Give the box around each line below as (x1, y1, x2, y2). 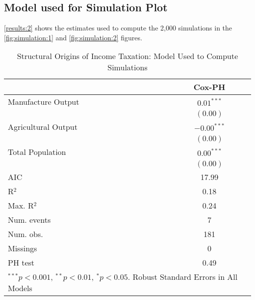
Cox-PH (193, 81, 226, 93)
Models (8, 282, 32, 294)
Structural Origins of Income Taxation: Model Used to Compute (17, 50, 238, 62)
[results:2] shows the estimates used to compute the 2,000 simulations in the (4, 23, 232, 33)
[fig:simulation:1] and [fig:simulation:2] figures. (4, 32, 142, 42)
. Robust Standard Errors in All (127, 271, 238, 283)
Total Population (8, 146, 66, 158)
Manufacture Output (8, 96, 79, 108)
